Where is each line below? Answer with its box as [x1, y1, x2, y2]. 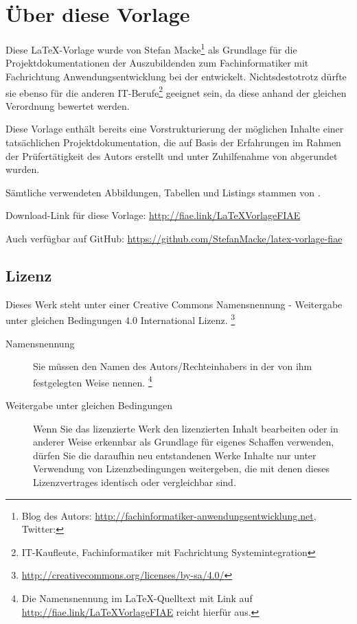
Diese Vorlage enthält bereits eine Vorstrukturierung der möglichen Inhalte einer [5, 122, 344, 136]
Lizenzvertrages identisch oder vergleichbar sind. [33, 475, 236, 489]
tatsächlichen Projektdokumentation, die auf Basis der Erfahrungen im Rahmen [5, 135, 341, 149]
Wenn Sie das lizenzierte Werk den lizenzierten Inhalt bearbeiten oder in [33, 421, 338, 435]
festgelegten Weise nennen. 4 [33, 373, 152, 389]
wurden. [5, 162, 40, 176]
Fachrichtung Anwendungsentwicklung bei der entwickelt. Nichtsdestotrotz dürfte [5, 69, 347, 83]
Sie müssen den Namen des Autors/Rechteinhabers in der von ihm [33, 359, 312, 373]
